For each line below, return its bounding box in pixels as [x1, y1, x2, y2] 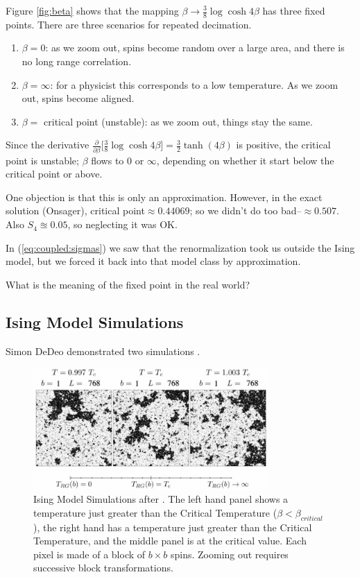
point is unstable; [6, 153, 79, 167]
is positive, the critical [236, 137, 331, 152]
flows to [91, 153, 124, 167]
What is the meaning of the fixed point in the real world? [6, 277, 250, 291]
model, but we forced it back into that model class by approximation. [6, 254, 301, 268]
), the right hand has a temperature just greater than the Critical [33, 519, 312, 534]
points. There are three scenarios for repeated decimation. [6, 17, 252, 31]
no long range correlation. [22, 54, 132, 69]
